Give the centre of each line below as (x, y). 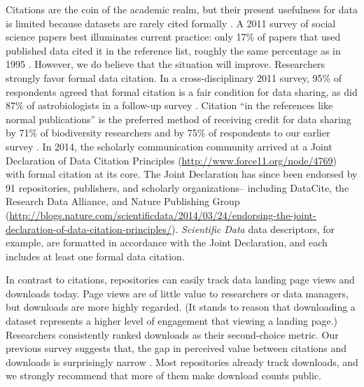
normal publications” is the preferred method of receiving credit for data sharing (178, 119)
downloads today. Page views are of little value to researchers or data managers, (177, 293)
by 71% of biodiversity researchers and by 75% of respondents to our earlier (168, 133)
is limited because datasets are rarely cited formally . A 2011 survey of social (171, 23)
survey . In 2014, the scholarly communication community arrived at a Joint (169, 146)
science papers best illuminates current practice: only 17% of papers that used (173, 37)
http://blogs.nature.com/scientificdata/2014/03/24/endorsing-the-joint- (163, 214)
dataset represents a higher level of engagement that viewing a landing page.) (171, 321)
